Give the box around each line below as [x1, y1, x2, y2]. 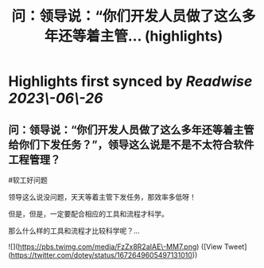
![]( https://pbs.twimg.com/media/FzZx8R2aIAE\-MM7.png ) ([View [8, 242, 223, 251]
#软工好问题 [8, 176, 48, 184]
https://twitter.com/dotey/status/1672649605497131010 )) [10, 251, 198, 259]
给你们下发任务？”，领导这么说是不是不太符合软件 [8, 138, 254, 151]
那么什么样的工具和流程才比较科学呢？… [8, 226, 141, 235]
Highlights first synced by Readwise [8, 72, 253, 91]
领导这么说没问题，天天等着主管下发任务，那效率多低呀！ [8, 192, 196, 201]
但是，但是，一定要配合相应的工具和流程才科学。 [8, 209, 169, 219]
